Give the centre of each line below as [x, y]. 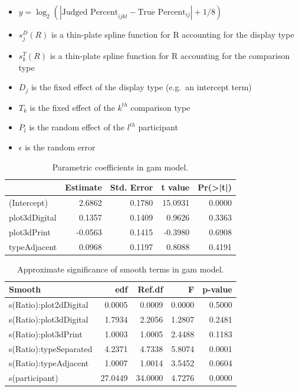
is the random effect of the [77, 127]
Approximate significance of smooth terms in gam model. [121, 269]
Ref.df [150, 289]
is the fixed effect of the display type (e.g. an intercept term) [141, 87]
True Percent [162, 12]
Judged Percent [90, 12]
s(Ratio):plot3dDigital [49, 319]
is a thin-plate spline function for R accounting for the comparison [170, 56]
